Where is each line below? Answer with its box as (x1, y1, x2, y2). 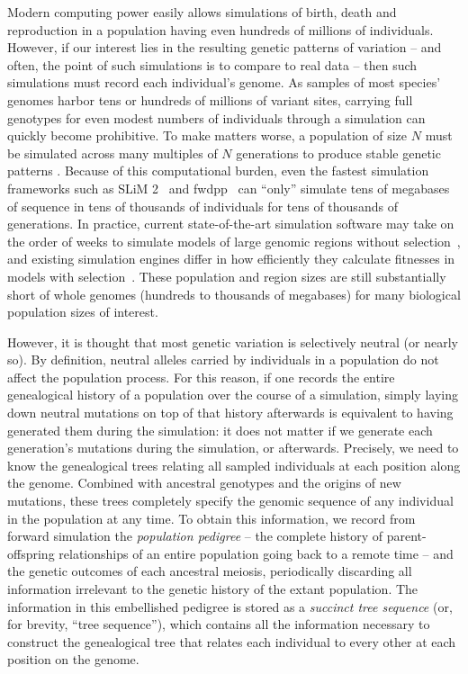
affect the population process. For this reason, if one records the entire (7, 367, 395, 386)
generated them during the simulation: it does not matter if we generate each (7, 420, 433, 439)
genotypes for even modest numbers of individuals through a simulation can (7, 108, 426, 127)
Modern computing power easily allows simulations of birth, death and (7, 3, 397, 21)
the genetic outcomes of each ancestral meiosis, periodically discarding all (7, 562, 412, 580)
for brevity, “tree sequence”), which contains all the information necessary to (7, 615, 430, 634)
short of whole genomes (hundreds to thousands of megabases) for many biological (7, 284, 461, 303)
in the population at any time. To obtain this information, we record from (7, 508, 416, 527)
